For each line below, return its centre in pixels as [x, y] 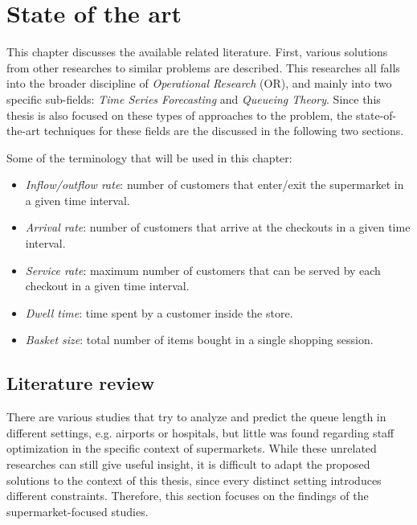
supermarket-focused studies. [78, 511]
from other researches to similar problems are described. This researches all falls [203, 67]
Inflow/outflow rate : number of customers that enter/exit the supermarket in [215, 185]
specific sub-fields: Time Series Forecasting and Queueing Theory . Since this [194, 98]
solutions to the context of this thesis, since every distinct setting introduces [194, 480]
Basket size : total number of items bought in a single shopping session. [199, 340]
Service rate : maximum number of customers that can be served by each [203, 270]
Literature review [81, 383]
